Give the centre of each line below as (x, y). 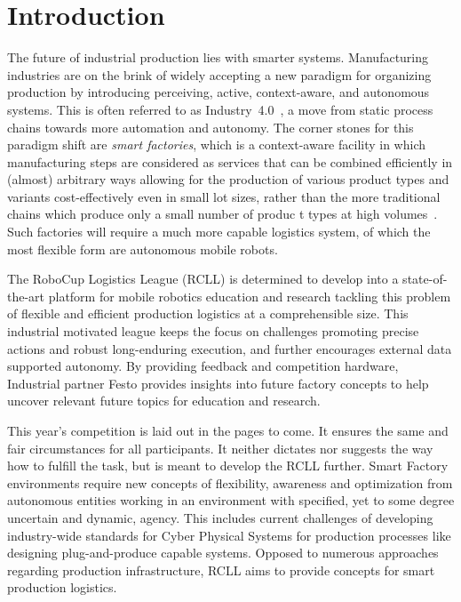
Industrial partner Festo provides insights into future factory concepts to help (218, 383)
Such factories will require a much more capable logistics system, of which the (219, 232)
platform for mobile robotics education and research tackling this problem (250, 296)
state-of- (425, 279)
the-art (26, 296)
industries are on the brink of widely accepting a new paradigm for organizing (219, 74)
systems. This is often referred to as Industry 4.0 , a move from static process (220, 109)
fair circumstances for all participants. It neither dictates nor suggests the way (220, 448)
